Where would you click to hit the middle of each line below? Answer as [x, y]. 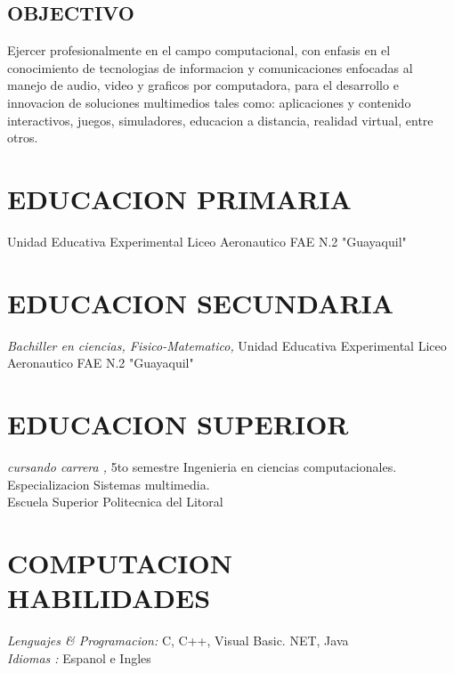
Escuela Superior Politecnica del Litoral [115, 502]
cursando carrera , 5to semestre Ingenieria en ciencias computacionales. [202, 466]
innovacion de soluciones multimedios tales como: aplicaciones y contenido [209, 102]
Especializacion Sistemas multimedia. [109, 484]
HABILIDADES [109, 598]
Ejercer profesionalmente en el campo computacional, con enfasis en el [199, 50]
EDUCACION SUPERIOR [178, 423]
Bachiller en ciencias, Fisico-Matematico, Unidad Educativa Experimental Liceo [227, 345]
